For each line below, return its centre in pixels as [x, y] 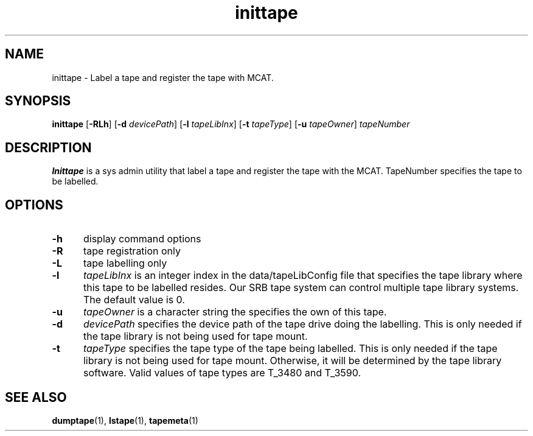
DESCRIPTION [48, 147]
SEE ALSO [36, 397]
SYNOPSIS [38, 101]
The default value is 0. [134, 300]
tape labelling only [125, 263]
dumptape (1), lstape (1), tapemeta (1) [125, 420]
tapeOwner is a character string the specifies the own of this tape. [235, 312]
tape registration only [132, 251]
